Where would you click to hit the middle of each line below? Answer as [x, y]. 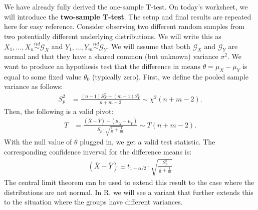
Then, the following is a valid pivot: [59, 111]
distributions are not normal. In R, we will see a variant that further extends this [129, 192]
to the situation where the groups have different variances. [93, 202]
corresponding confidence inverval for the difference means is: [98, 151]
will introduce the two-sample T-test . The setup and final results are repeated [128, 16]
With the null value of [38, 142]
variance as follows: [34, 86]
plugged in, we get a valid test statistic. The [148, 142]
